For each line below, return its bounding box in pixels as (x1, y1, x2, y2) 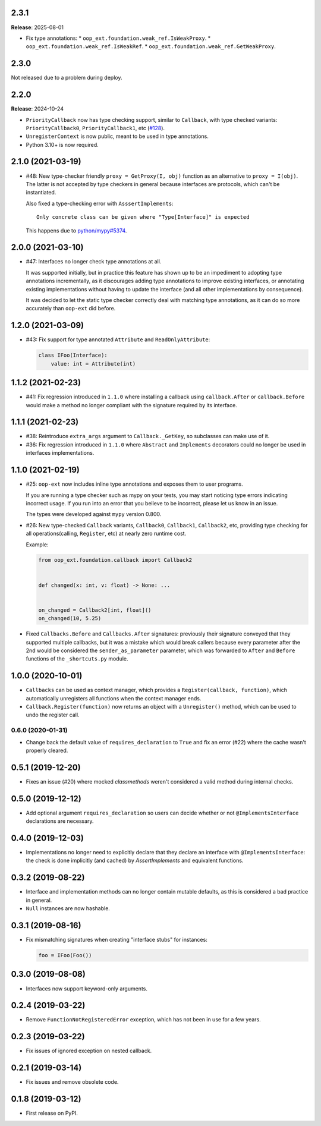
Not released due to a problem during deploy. (11, 74, 122, 81)
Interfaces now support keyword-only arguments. (26, 985, 148, 992)
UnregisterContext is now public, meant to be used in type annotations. (26, 133, 209, 140)
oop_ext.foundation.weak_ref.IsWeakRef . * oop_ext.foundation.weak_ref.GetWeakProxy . (26, 43, 276, 50)
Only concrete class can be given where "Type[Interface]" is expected (36, 214, 250, 221)
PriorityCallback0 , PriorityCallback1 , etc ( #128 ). (26, 124, 165, 131)
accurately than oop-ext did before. (26, 305, 116, 312)
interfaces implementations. (26, 449, 95, 457)
